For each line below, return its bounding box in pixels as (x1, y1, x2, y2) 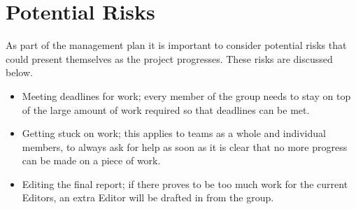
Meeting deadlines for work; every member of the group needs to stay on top (22, 88, 351, 103)
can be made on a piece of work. (22, 153, 161, 168)
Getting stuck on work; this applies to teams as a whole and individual (22, 126, 326, 140)
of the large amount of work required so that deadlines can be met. (22, 102, 310, 117)
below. (6, 65, 33, 80)
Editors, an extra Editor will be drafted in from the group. (22, 190, 274, 205)
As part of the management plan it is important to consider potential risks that (6, 38, 347, 52)
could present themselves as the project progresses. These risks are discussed (6, 51, 333, 66)
